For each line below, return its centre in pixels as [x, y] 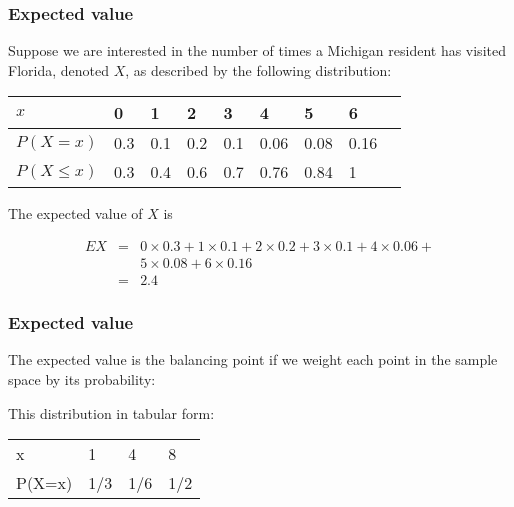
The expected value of [75, 213]
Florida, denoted [58, 69]
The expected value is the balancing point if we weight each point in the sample [253, 359]
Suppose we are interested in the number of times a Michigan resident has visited [257, 50]
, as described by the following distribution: [258, 69]
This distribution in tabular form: [111, 412]
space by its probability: [82, 378]
